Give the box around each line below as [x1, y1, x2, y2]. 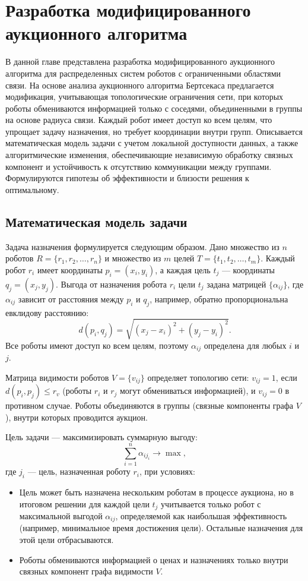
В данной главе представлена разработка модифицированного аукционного [5, 55, 275, 68]
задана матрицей [207, 277, 266, 290]
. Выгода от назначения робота [55, 277, 167, 290]
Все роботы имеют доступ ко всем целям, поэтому [5, 339, 189, 351]
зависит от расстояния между [18, 292, 124, 305]
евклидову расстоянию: [5, 306, 89, 318]
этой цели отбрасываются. [19, 533, 114, 546]
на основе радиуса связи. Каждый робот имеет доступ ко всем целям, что [5, 113, 272, 126]
